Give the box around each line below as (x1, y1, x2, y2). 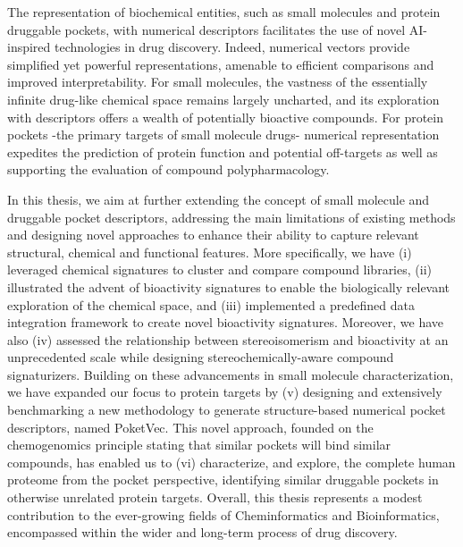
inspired (7, 38, 51, 56)
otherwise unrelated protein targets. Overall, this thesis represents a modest (7, 488, 423, 507)
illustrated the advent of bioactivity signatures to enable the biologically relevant (7, 277, 450, 296)
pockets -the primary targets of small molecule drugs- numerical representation (7, 125, 440, 144)
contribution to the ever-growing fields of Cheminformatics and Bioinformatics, (7, 505, 440, 524)
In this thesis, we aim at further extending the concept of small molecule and (7, 189, 430, 208)
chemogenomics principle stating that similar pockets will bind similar (7, 435, 391, 454)
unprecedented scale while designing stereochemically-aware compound (7, 348, 394, 366)
